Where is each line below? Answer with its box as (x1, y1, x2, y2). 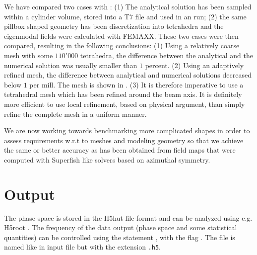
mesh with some (4, 50, 53, 60)
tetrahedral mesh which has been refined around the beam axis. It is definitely (4, 89, 242, 99)
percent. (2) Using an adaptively (145, 60, 244, 70)
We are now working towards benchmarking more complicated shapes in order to (4, 125, 250, 136)
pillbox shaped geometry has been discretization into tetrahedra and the (4, 21, 224, 31)
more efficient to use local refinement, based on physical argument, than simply (4, 98, 245, 109)
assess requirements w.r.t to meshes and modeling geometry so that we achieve (4, 135, 244, 145)
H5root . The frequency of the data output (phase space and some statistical (4, 222, 237, 233)
